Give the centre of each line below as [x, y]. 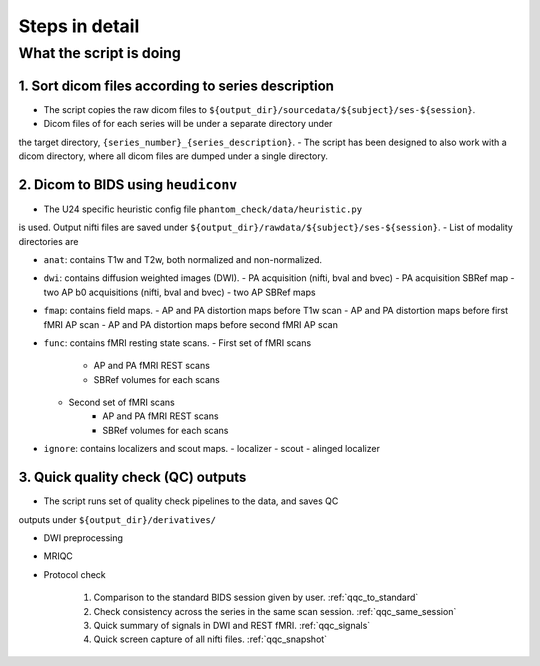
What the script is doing [100, 53]
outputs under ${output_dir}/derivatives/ [117, 519]
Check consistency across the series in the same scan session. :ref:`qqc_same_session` [275, 611]
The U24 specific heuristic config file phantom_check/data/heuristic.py [203, 209]
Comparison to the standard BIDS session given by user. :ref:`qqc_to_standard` [256, 597]
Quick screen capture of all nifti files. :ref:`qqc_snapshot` [210, 639]
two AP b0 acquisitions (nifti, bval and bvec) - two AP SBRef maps [179, 292]
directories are [48, 241]
